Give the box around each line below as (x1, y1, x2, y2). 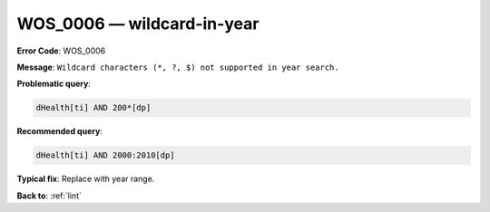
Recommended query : (16, 126, 103, 137)
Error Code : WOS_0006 (16, 45, 106, 56)
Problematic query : (16, 78, 91, 90)
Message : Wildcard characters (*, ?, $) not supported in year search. (16, 62, 339, 72)
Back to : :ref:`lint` (16, 190, 82, 201)
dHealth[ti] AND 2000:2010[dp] (35, 150, 176, 160)
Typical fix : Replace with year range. (16, 173, 155, 185)
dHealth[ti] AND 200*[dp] (35, 102, 152, 113)
